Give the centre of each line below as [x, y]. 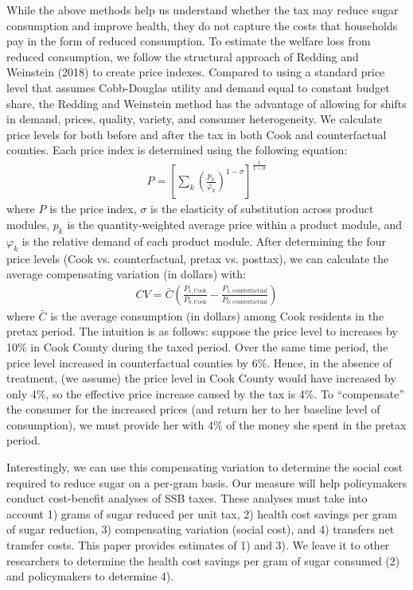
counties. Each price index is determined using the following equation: [177, 150]
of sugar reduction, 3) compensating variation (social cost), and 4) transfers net [201, 529]
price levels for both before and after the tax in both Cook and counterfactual [197, 134]
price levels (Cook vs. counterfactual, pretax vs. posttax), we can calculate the [198, 258]
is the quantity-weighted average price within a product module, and [235, 224]
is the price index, [93, 209]
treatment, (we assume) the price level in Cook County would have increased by [201, 378]
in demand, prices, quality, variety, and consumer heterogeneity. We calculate [195, 119]
